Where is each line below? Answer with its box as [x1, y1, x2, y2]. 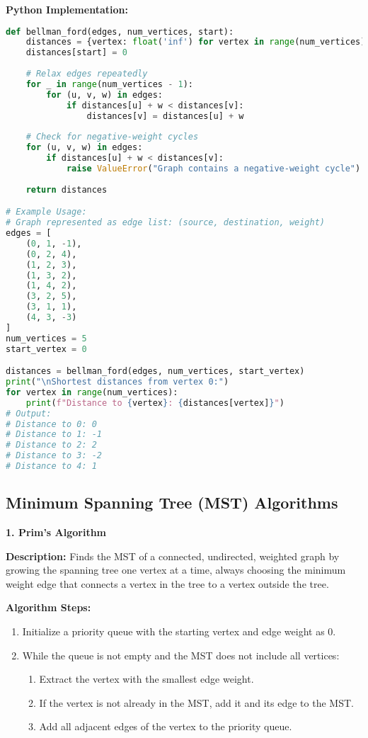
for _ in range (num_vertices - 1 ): [25, 79, 193, 89]
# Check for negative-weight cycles [25, 132, 199, 142]
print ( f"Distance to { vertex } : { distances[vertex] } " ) [25, 397, 284, 408]
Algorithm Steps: [6, 600, 91, 615]
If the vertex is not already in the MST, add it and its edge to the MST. [39, 695, 354, 710]
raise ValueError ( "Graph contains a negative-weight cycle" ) [66, 163, 361, 174]
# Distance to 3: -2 [6, 450, 103, 461]
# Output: [6, 408, 52, 419]
